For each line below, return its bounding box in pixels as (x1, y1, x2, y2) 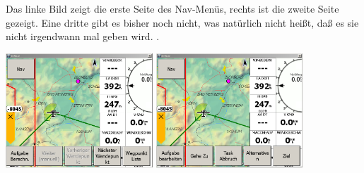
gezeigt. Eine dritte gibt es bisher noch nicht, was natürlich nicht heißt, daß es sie (6, 15, 359, 30)
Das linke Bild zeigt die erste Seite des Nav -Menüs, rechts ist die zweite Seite (6, 1, 339, 15)
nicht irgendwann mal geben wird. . (6, 29, 160, 44)
